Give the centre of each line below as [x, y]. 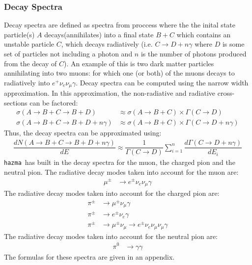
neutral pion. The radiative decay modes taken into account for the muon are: [121, 172]
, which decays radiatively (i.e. [107, 44]
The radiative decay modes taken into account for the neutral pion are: [111, 236]
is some [233, 44]
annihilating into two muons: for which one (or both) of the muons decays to [119, 73]
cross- [226, 93]
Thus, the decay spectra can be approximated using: [83, 133]
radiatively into [27, 82]
